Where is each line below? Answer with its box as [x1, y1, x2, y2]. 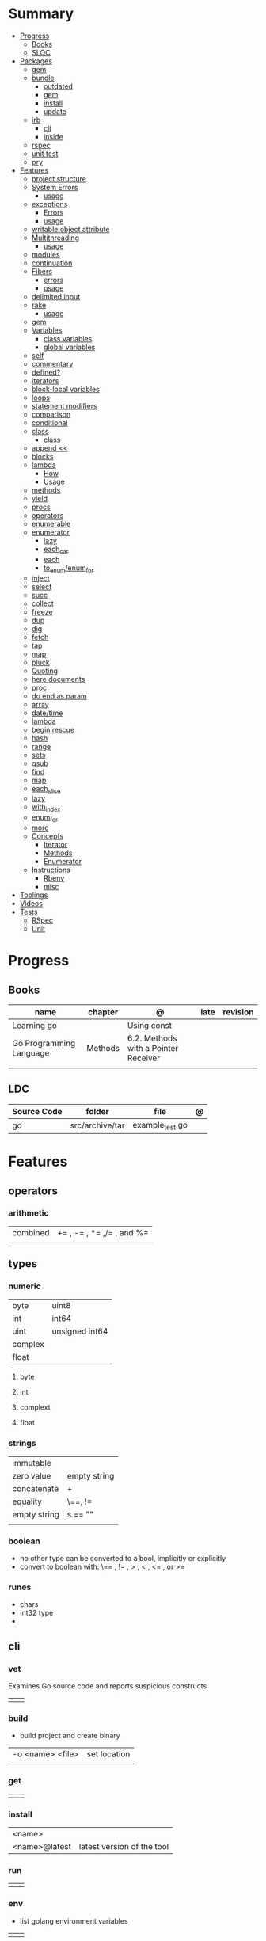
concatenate [12, 1482, 59, 1494]
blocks [31, 451, 54, 461]
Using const [127, 1019, 173, 1030]
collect [31, 599, 54, 608]
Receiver [127, 1052, 161, 1064]
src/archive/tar [70, 1120, 125, 1131]
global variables [43, 342, 96, 352]
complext [19, 1402, 51, 1412]
